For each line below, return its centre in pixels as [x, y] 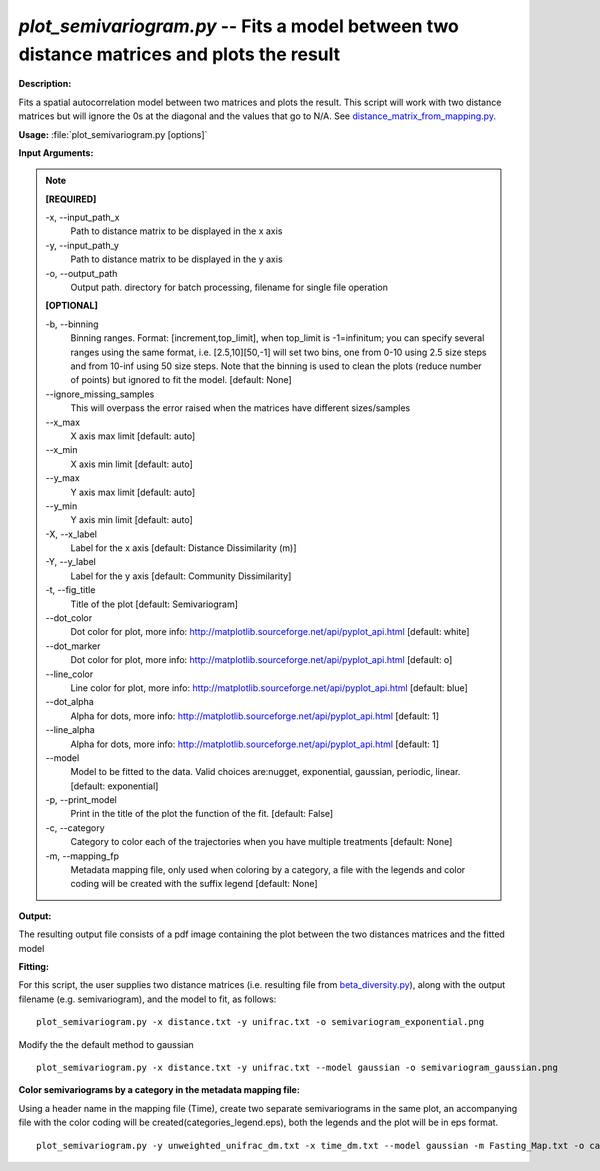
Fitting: [34, 966]
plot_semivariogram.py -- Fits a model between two [239, 26]
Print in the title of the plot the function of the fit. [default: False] [202, 814]
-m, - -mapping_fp [82, 856]
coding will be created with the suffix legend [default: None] [194, 884]
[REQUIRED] [71, 199]
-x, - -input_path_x [82, 217]
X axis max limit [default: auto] [133, 436]
